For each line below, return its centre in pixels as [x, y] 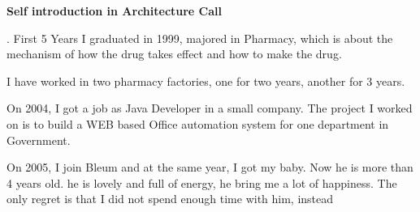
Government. [39, 140]
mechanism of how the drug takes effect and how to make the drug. [174, 54]
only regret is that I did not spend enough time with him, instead [170, 199]
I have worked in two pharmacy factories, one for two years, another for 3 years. [206, 81]
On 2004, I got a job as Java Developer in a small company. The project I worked [210, 108]
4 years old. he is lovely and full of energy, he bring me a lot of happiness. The [202, 182]
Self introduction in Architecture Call [115, 11]
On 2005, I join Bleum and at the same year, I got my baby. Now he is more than [210, 167]
